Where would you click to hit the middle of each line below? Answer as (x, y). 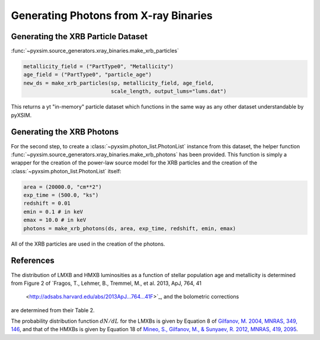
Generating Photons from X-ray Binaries (112, 15)
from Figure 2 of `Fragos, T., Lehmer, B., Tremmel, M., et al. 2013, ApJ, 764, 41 (106, 283)
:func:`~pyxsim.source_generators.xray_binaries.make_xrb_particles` (95, 51)
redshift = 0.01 (47, 204)
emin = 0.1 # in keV (53, 212)
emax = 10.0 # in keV (55, 220)
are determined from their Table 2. (53, 310)
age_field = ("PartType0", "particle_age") (88, 75)
